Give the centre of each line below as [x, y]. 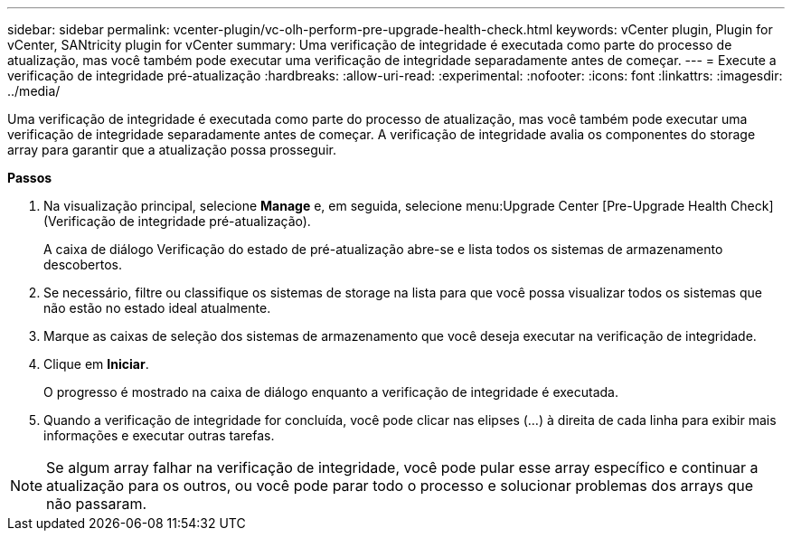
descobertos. [83, 264]
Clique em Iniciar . [96, 364]
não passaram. [97, 504]
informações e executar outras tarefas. [159, 435]
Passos [30, 178]
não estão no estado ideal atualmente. [157, 308]
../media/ [34, 91]
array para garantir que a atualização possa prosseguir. [172, 150]
